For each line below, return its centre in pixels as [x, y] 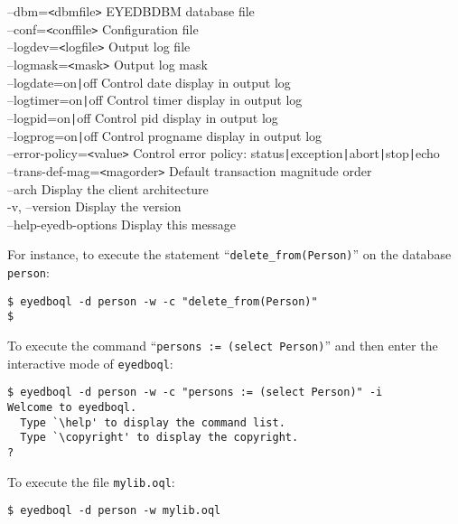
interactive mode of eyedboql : [90, 363]
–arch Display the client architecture [108, 188]
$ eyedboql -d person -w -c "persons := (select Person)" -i [195, 393]
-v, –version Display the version [94, 206]
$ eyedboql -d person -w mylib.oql [114, 511]
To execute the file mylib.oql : [91, 481]
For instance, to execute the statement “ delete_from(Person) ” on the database [229, 254]
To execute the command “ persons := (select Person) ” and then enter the [223, 345]
